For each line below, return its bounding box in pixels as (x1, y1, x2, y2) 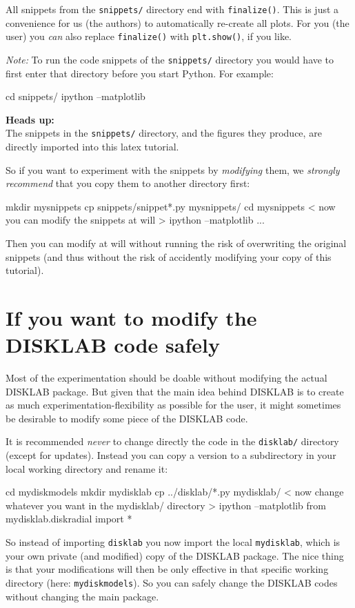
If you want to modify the (6, 303, 257, 331)
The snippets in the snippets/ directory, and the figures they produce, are (6, 126, 322, 140)
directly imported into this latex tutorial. (6, 139, 179, 153)
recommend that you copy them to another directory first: (6, 176, 250, 190)
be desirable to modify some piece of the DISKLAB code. (6, 411, 248, 425)
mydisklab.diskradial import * (6, 511, 132, 526)
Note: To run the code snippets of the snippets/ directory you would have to (6, 52, 334, 66)
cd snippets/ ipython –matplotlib (6, 89, 145, 104)
